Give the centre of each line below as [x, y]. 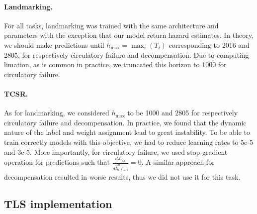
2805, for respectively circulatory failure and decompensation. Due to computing [127, 54]
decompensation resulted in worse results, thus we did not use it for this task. [122, 177]
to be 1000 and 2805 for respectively [183, 113]
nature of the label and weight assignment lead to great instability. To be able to [127, 132]
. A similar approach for [178, 162]
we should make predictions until [54, 45]
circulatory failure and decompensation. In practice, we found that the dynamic [125, 122]
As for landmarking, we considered [57, 113]
